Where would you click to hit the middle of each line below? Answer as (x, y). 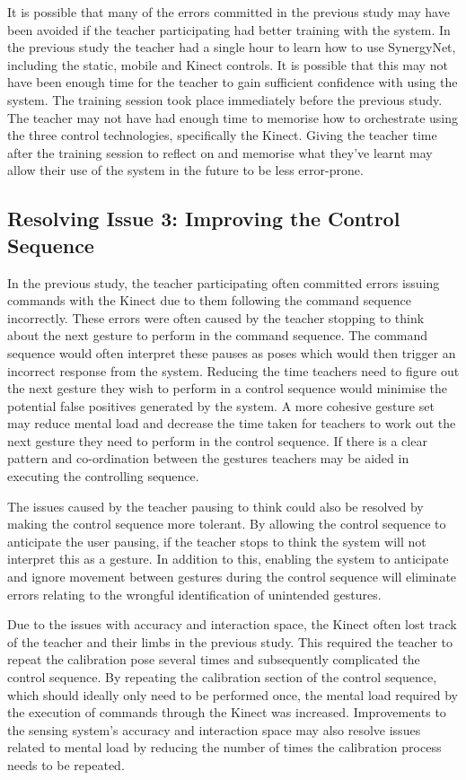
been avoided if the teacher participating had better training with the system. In (229, 29)
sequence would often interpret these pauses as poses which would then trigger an (232, 352)
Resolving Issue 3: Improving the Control (204, 219)
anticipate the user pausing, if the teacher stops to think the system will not (217, 541)
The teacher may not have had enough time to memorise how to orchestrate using (233, 117)
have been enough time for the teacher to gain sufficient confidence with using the (233, 82)
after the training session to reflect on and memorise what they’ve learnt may (220, 152)
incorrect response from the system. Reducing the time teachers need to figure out (233, 370)
